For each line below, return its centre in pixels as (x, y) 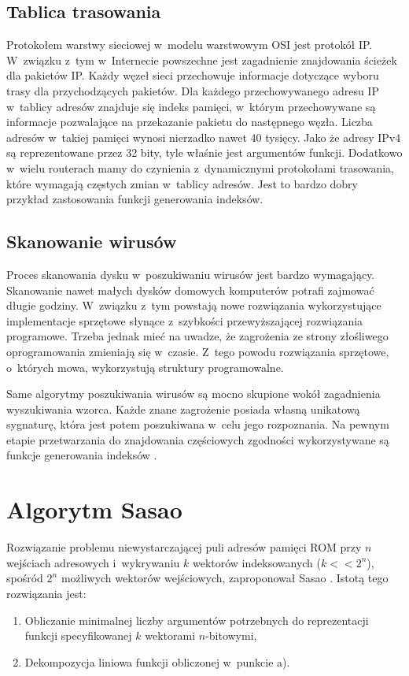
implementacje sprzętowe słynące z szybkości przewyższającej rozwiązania (185, 320)
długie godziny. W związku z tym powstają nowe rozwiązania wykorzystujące (194, 305)
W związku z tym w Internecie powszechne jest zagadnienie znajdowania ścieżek (202, 59)
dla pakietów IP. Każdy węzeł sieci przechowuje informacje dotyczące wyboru (193, 75)
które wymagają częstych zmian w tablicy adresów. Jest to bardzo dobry (182, 183)
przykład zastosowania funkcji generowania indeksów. (135, 199)
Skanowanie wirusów (92, 241)
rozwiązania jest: (46, 593)
